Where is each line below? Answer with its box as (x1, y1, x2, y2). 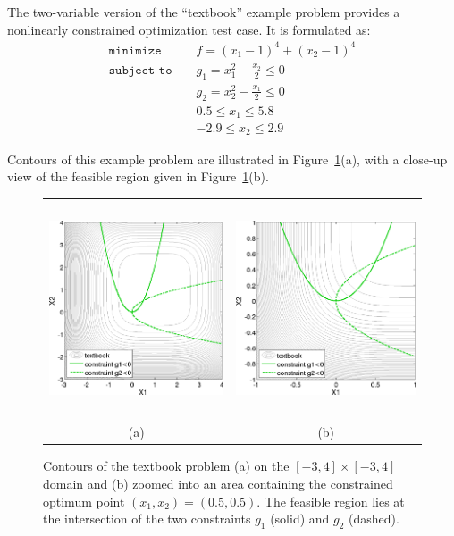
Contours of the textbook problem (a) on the (43, 456, 290, 475)
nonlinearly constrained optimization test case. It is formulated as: (7, 20, 371, 38)
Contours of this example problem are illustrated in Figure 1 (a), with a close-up (7, 149, 448, 168)
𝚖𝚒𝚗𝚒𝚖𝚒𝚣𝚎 (108, 44, 162, 57)
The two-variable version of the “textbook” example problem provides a (7, 3, 400, 21)
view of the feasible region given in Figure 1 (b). (7, 167, 269, 186)
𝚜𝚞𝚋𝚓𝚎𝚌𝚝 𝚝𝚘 (108, 63, 172, 77)
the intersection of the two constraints (43, 509, 251, 528)
